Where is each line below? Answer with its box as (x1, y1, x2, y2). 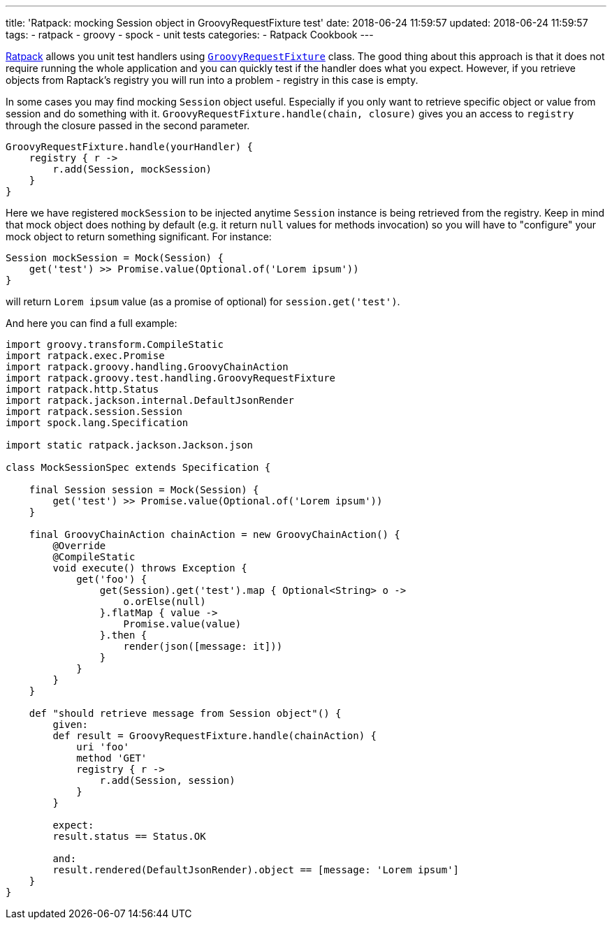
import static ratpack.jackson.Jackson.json (6, 439, 254, 451)
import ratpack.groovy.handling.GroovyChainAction (6, 361, 289, 372)
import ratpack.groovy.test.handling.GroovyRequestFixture (6, 372, 336, 384)
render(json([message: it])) (123, 641, 283, 652)
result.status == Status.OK (52, 831, 206, 842)
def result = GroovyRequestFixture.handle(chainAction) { (52, 730, 377, 741)
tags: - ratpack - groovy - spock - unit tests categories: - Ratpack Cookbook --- (6, 29, 374, 41)
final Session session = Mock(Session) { (29, 484, 259, 495)
